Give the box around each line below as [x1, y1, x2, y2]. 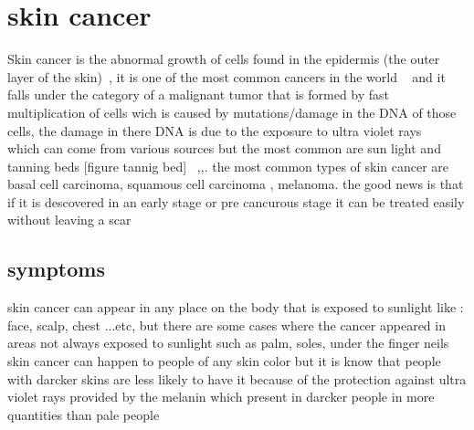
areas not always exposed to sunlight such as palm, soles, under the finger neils [7, 333, 449, 352]
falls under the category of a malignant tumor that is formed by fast [7, 85, 390, 104]
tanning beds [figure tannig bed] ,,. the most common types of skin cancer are [7, 156, 449, 175]
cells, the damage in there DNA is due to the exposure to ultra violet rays [7, 121, 422, 140]
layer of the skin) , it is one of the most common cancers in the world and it [7, 67, 446, 86]
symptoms [7, 255, 105, 283]
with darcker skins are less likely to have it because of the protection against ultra [7, 369, 467, 388]
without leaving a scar [7, 210, 132, 229]
